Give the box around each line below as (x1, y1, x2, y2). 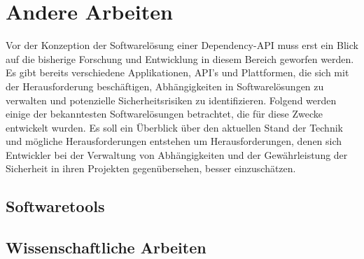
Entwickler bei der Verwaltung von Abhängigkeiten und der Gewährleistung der (6, 147, 348, 162)
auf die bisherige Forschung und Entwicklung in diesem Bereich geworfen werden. (6, 51, 354, 66)
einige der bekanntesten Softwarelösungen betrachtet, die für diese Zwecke (6, 106, 323, 121)
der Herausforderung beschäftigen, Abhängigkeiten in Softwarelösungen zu (6, 78, 324, 93)
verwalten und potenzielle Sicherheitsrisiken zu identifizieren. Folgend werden (6, 92, 337, 107)
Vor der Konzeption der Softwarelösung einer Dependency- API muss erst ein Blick (6, 38, 358, 52)
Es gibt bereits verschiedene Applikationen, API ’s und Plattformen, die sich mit (6, 65, 349, 80)
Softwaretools (6, 195, 105, 217)
